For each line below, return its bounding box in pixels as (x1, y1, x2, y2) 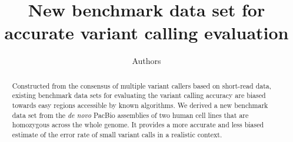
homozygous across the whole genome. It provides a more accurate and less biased (12, 120, 264, 130)
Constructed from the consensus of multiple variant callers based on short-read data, (12, 80, 272, 90)
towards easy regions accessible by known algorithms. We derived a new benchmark (12, 100, 268, 110)
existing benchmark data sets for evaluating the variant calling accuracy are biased (12, 90, 266, 100)
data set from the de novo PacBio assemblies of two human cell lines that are (12, 110, 249, 120)
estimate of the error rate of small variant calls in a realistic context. (12, 129, 222, 139)
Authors (132, 55, 161, 67)
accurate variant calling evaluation (4, 21, 289, 45)
